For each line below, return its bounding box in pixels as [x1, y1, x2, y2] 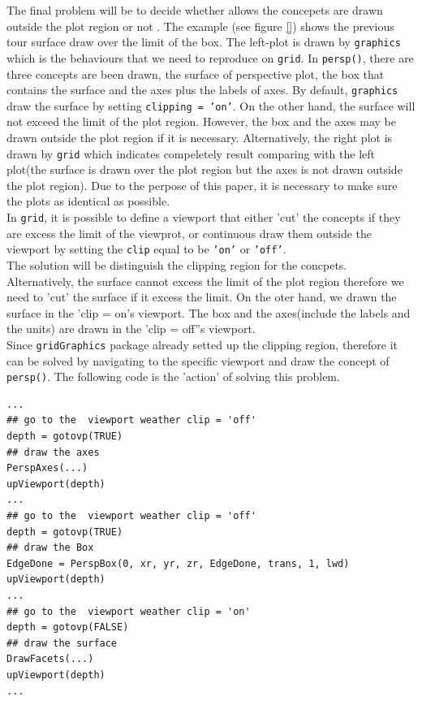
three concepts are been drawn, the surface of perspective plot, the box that [6, 65, 385, 82]
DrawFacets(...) [6, 653, 94, 665]
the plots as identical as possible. [6, 193, 170, 210]
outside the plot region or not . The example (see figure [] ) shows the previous [6, 17, 394, 34]
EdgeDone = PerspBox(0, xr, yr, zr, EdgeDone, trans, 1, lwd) [6, 557, 350, 569]
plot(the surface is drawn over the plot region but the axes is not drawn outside [6, 161, 403, 178]
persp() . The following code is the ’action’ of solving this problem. [6, 368, 340, 385]
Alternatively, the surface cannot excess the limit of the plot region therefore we [6, 272, 404, 289]
